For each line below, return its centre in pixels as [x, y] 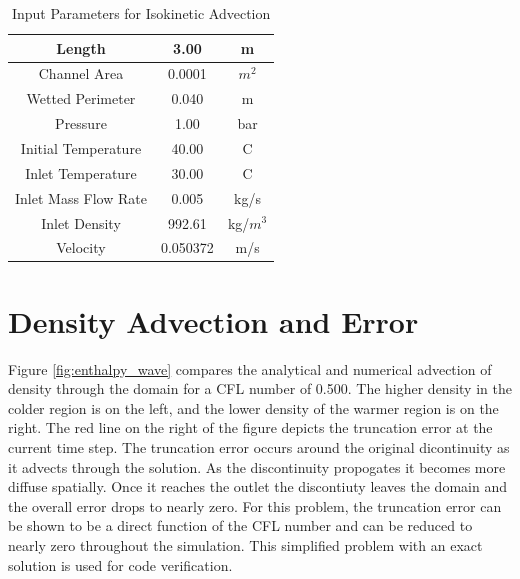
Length [81, 47]
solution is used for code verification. [120, 564]
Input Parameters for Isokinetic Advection [141, 13]
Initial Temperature [81, 147]
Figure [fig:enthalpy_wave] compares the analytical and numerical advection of [250, 368]
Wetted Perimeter [81, 98]
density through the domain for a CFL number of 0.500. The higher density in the [260, 388]
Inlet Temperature [81, 172]
